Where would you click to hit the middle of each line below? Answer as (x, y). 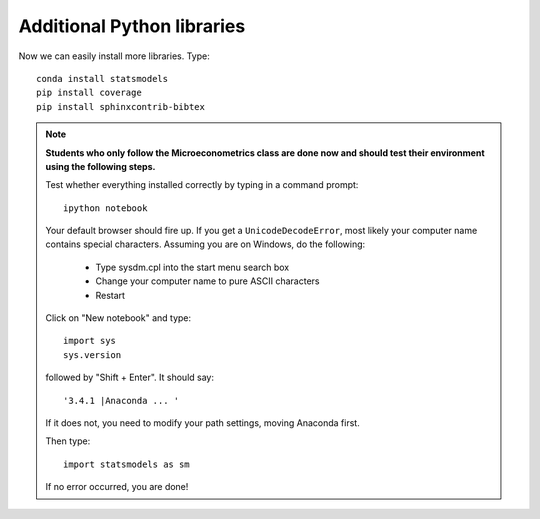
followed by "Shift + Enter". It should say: (130, 377)
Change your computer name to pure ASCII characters (207, 281)
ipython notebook (105, 208)
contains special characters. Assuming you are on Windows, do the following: (205, 244)
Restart (110, 295)
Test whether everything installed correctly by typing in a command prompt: (202, 185)
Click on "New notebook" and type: (118, 318)
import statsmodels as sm (126, 464)
